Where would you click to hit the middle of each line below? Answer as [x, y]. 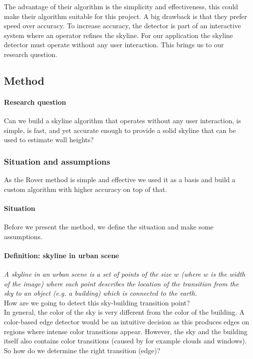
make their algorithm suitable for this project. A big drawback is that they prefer [126, 16]
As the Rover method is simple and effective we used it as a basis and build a [120, 179]
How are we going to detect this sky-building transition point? [97, 302]
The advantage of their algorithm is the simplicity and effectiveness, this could [121, 6]
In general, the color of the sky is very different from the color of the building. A [124, 312]
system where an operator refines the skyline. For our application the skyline [118, 35]
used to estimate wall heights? [49, 140]
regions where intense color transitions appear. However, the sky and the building [126, 331]
